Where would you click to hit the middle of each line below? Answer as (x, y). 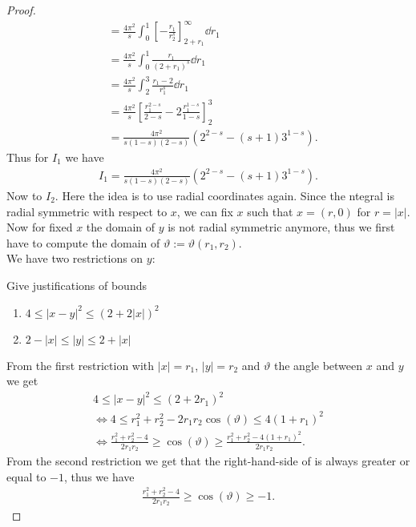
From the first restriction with (81, 365)
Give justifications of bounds (77, 285)
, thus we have (99, 476)
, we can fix (205, 211)
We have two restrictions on (75, 258)
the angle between (319, 365)
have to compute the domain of (83, 242)
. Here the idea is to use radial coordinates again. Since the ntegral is (225, 196)
